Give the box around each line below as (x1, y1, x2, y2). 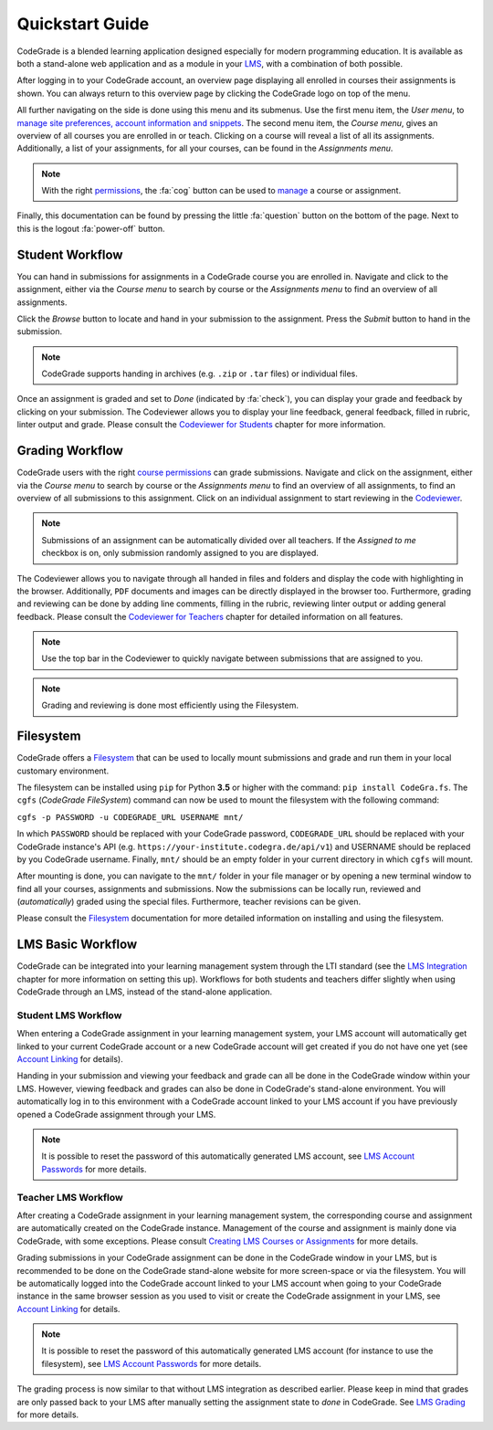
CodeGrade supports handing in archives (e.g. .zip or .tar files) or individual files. (41, 368, 358, 379)
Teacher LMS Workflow (16, 1191, 123, 1204)
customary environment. (16, 765, 110, 776)
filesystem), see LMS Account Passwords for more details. (41, 1358, 262, 1369)
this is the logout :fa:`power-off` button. (16, 223, 165, 234)
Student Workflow (16, 247, 123, 262)
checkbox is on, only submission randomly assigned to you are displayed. (41, 548, 320, 559)
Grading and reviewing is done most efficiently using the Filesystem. (41, 699, 299, 711)
